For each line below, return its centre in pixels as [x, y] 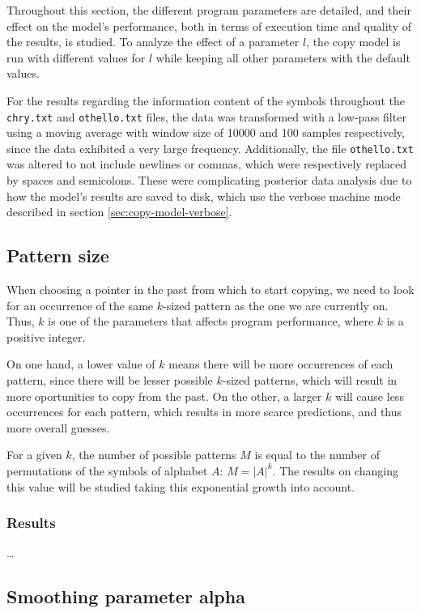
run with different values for [76, 57]
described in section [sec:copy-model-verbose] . [119, 212]
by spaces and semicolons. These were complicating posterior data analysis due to [209, 180]
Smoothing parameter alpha [126, 596]
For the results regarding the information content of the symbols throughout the [206, 100]
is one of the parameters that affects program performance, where [211, 321]
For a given [34, 455]
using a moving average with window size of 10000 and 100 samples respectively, [206, 132]
